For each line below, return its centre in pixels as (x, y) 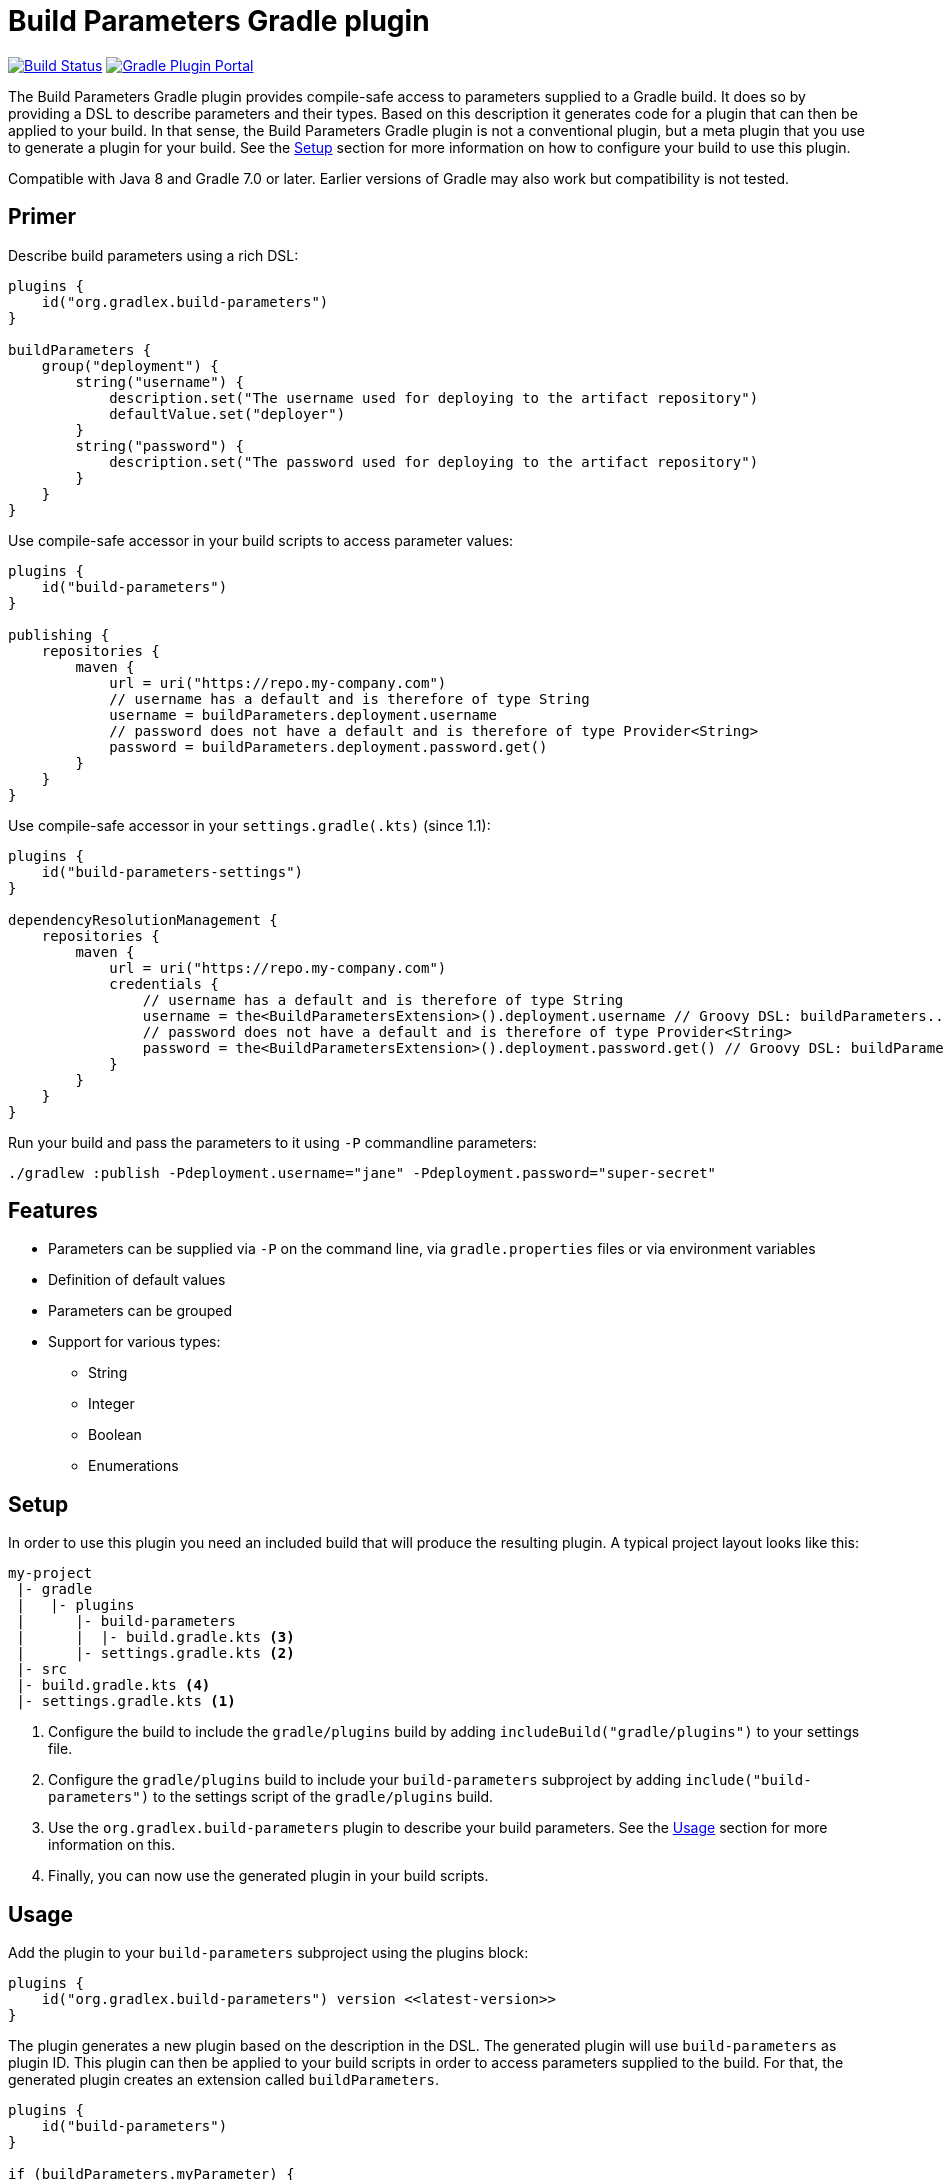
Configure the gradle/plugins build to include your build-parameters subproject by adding (365, 1780)
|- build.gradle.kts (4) (113, 1685)
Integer (111, 1404)
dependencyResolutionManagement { (143, 919)
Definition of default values (137, 1280)
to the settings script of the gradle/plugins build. (323, 1797)
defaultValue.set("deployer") (227, 413)
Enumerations (133, 1466)
